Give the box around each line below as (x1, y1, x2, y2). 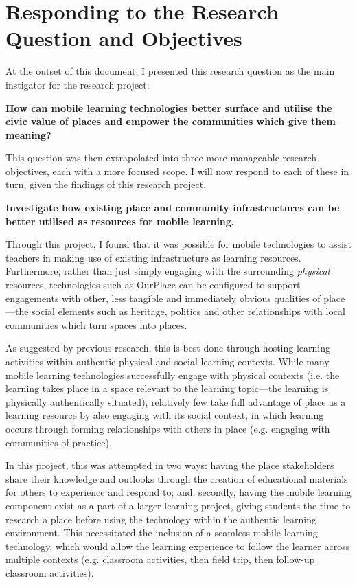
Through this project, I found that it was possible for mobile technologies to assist (5, 237, 352, 251)
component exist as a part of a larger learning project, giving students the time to (5, 498, 351, 512)
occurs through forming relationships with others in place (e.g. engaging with (5, 421, 330, 435)
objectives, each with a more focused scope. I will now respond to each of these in (5, 163, 349, 178)
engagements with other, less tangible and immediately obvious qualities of (5, 290, 321, 305)
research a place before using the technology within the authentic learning (5, 512, 316, 526)
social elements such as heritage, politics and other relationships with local (32, 304, 345, 319)
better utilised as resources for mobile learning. (5, 214, 235, 228)
